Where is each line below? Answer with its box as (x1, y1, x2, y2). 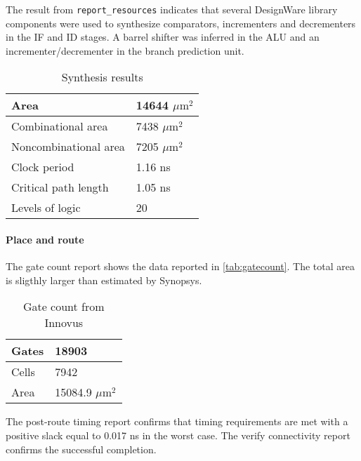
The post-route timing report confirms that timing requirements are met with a (6, 414, 348, 429)
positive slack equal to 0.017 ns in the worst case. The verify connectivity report (6, 428, 350, 443)
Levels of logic (11, 199, 81, 216)
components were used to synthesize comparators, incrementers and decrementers (6, 15, 356, 30)
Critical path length (11, 179, 109, 196)
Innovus (44, 314, 84, 331)
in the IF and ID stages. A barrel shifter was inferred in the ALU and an (6, 29, 320, 44)
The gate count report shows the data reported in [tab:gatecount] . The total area (6, 259, 355, 274)
